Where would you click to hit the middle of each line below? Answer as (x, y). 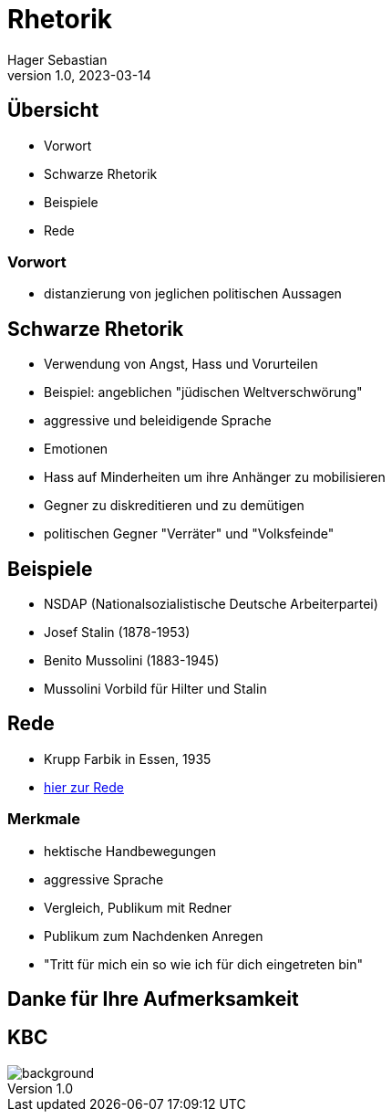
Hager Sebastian (57, 59)
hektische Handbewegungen (130, 851)
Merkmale (44, 819)
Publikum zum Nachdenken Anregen (154, 936)
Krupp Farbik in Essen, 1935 (128, 758)
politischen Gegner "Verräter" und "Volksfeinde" (189, 534)
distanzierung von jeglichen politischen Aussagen (193, 294)
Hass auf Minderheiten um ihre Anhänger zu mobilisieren (215, 477)
